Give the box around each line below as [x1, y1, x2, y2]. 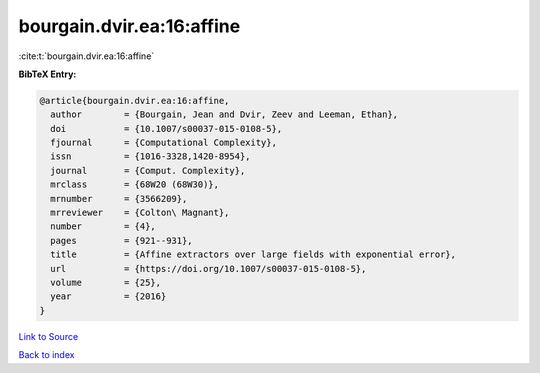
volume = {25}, [50, 277, 162, 288]
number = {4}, [50, 221, 157, 232]
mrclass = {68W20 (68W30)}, [50, 179, 220, 190]
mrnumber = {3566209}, [50, 193, 188, 204]
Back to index [18, 349, 75, 361]
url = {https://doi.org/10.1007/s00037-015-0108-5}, [50, 263, 367, 274]
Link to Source [18, 330, 79, 342]
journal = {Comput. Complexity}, [50, 165, 246, 176]
